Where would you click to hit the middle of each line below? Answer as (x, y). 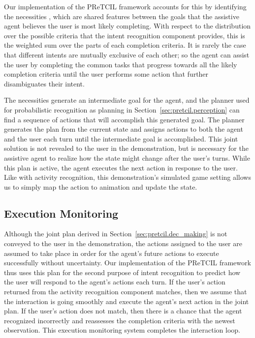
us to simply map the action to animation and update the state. (101, 186)
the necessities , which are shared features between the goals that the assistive (122, 16)
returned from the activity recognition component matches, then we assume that (126, 292)
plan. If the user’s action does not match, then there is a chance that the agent (123, 311)
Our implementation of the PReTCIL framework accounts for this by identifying (125, 6)
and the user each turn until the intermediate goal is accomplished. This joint (121, 138)
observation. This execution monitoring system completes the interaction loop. (122, 330)
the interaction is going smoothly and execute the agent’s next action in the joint (127, 301)
